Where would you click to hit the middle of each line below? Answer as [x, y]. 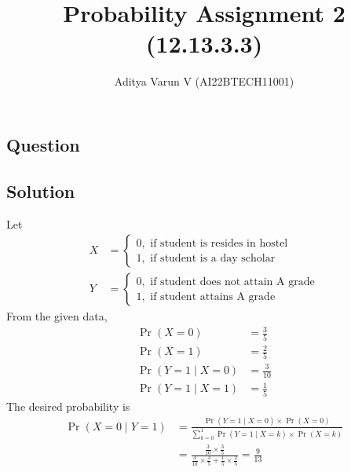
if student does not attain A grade [232, 282]
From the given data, [57, 316]
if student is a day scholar [213, 258]
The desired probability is [68, 406]
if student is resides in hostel [219, 243]
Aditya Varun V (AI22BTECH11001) [204, 81]
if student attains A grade [213, 296]
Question [43, 144]
